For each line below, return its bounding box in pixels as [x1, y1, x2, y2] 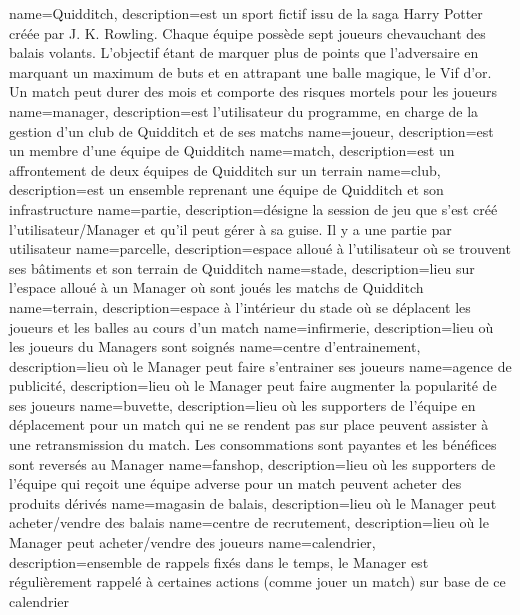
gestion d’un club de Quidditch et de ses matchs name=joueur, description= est [9, 120, 494, 141]
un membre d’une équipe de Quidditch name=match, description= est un [9, 140, 455, 161]
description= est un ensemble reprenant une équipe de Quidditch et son [9, 179, 444, 200]
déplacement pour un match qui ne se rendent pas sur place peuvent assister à [9, 414, 489, 435]
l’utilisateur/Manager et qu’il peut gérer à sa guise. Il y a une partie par [9, 218, 452, 239]
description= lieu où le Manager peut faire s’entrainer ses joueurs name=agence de [9, 355, 512, 376]
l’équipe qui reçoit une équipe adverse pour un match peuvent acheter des [9, 473, 462, 494]
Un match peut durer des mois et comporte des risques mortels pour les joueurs [9, 81, 498, 102]
